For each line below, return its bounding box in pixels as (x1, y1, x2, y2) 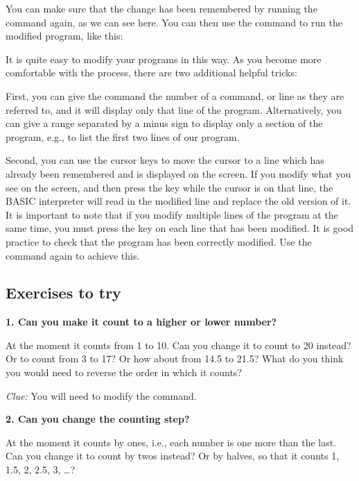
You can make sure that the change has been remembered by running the (6, 1, 317, 15)
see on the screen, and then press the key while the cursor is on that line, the (6, 180, 333, 194)
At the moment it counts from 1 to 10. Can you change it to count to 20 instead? (6, 337, 351, 352)
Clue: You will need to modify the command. (6, 388, 197, 403)
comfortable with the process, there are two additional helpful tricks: (6, 65, 297, 80)
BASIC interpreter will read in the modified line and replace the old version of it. (6, 194, 351, 208)
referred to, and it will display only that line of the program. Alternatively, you (6, 102, 342, 117)
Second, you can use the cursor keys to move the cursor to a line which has (6, 153, 324, 167)
